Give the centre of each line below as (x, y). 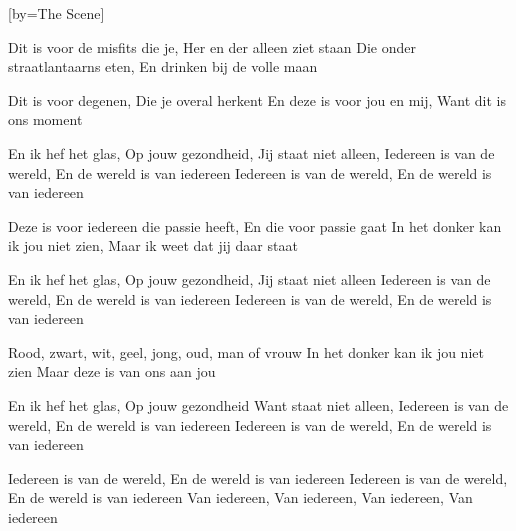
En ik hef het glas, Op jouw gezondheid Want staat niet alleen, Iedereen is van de (258, 404)
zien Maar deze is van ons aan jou (112, 371)
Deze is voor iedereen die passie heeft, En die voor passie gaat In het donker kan (255, 225)
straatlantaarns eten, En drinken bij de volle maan (163, 66)
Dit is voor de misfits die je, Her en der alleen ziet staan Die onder (212, 46)
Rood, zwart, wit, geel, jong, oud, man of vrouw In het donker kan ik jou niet (246, 351)
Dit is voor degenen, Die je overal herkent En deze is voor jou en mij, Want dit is (257, 99)
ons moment (45, 119)
